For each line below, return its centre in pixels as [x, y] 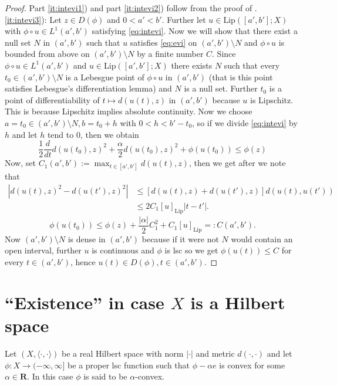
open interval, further [43, 250]
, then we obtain [109, 134]
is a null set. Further [221, 88]
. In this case [50, 376]
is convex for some [252, 365]
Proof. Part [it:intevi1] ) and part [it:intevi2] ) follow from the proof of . [131, 8]
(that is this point [241, 77]
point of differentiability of [52, 99]
